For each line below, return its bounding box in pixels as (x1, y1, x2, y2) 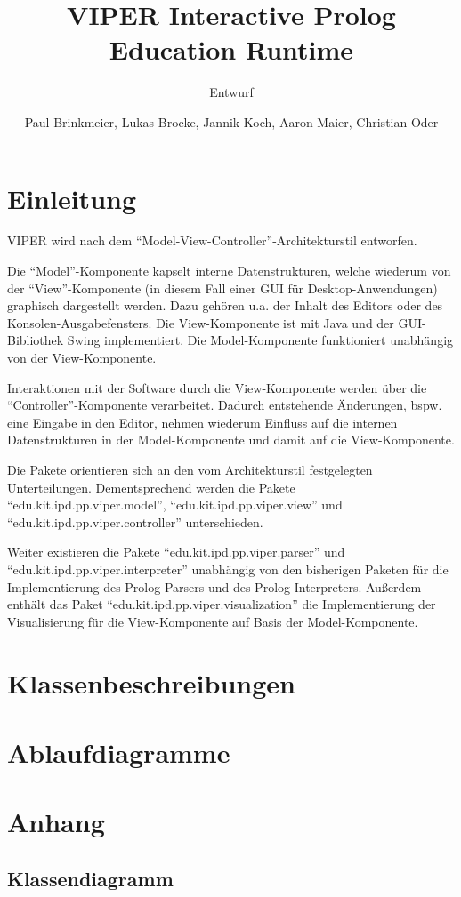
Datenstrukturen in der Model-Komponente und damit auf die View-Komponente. (7, 430, 455, 449)
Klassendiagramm (7, 864, 174, 892)
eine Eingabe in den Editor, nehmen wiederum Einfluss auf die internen (7, 412, 398, 431)
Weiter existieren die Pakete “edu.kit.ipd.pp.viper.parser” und (7, 542, 345, 561)
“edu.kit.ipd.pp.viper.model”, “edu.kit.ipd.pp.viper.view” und (7, 495, 343, 514)
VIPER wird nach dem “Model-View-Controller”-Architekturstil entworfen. (7, 231, 417, 250)
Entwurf (209, 83, 254, 101)
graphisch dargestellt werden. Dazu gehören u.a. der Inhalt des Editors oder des (7, 296, 443, 315)
